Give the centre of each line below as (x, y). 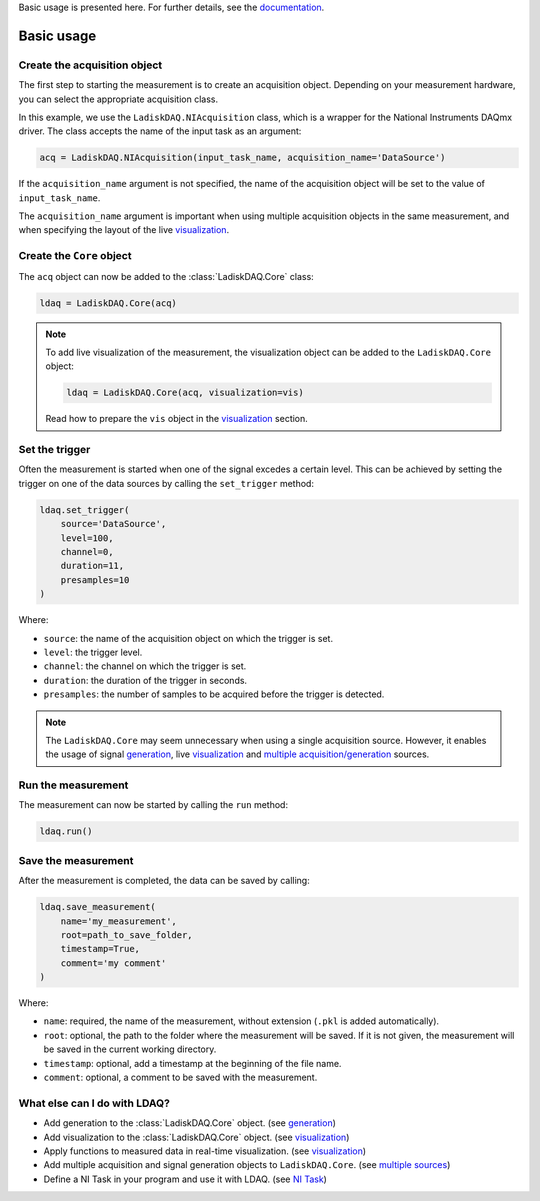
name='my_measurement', (118, 921)
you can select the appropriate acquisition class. (118, 99)
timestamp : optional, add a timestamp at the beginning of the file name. (192, 1063)
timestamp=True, (100, 949)
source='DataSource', (113, 524)
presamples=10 (95, 579)
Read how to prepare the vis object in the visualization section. (177, 419)
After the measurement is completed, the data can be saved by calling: (164, 881)
